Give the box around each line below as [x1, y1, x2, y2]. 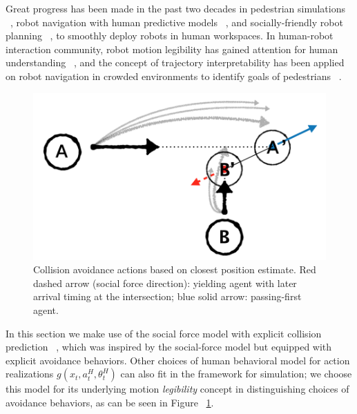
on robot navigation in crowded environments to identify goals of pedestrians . [6, 68, 342, 83]
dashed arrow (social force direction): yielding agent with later [33, 275, 297, 290]
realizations [6, 366, 54, 381]
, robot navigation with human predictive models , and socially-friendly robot [10, 14, 343, 29]
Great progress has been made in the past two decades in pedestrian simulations [6, 1, 345, 15]
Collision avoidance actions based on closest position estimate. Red [33, 262, 316, 277]
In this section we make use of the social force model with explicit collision [6, 326, 322, 340]
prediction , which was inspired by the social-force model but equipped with [6, 339, 332, 354]
